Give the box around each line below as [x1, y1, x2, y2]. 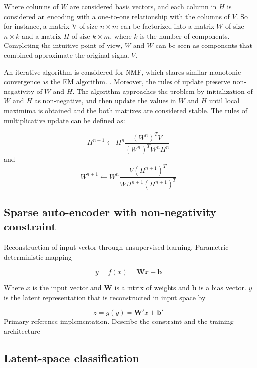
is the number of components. [140, 30, 230, 41]
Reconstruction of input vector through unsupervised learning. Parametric [4, 242, 229, 252]
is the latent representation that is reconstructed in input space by [4, 292, 206, 302]
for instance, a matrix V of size [4, 21, 98, 31]
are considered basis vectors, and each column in [70, 1, 217, 11]
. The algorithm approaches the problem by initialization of [72, 86, 253, 96]
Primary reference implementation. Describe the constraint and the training [4, 316, 234, 326]
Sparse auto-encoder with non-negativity [4, 204, 216, 219]
